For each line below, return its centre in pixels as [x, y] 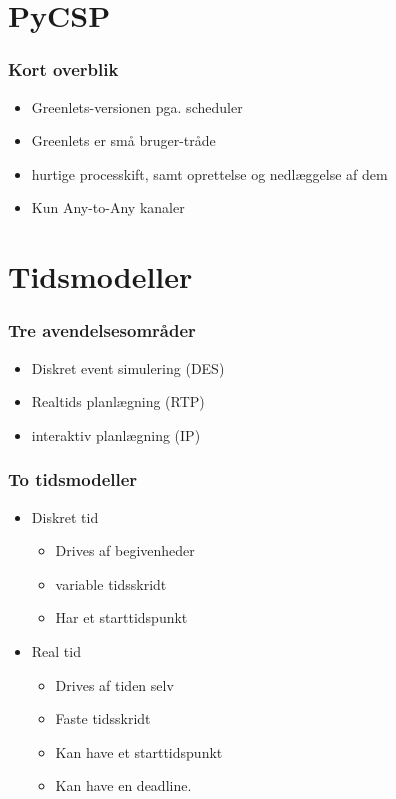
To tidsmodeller [73, 479]
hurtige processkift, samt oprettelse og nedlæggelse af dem [209, 173]
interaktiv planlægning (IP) [116, 434]
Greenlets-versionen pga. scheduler [137, 106]
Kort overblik [63, 69]
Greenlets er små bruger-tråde [123, 140]
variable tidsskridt [111, 583]
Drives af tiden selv [114, 684]
